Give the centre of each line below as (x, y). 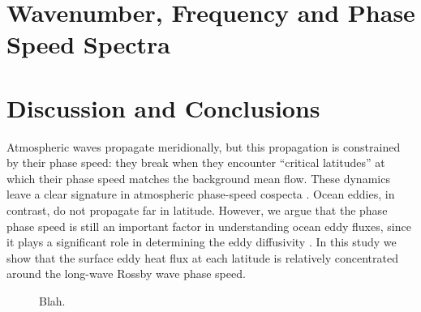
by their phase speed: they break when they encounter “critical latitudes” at (196, 162)
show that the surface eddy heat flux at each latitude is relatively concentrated (202, 257)
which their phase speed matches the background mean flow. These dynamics (198, 178)
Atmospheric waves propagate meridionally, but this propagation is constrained (204, 146)
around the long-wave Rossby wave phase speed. (126, 274)
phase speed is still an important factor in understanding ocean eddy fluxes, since (209, 226)
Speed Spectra (88, 44)
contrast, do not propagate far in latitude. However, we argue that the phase (197, 210)
